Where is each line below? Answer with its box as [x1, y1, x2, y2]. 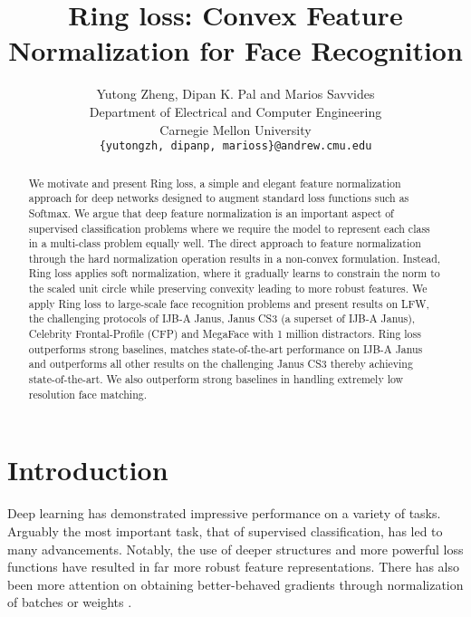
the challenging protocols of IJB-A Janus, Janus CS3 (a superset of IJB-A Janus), [28, 311, 416, 326]
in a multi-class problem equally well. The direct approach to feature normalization [28, 236, 421, 251]
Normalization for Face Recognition [8, 32, 463, 69]
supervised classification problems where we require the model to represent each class [28, 220, 430, 236]
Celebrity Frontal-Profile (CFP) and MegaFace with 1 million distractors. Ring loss [28, 326, 421, 342]
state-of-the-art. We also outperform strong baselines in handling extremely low [28, 371, 404, 387]
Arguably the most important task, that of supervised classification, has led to [7, 521, 443, 540]
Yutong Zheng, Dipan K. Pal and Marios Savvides [96, 84, 375, 103]
